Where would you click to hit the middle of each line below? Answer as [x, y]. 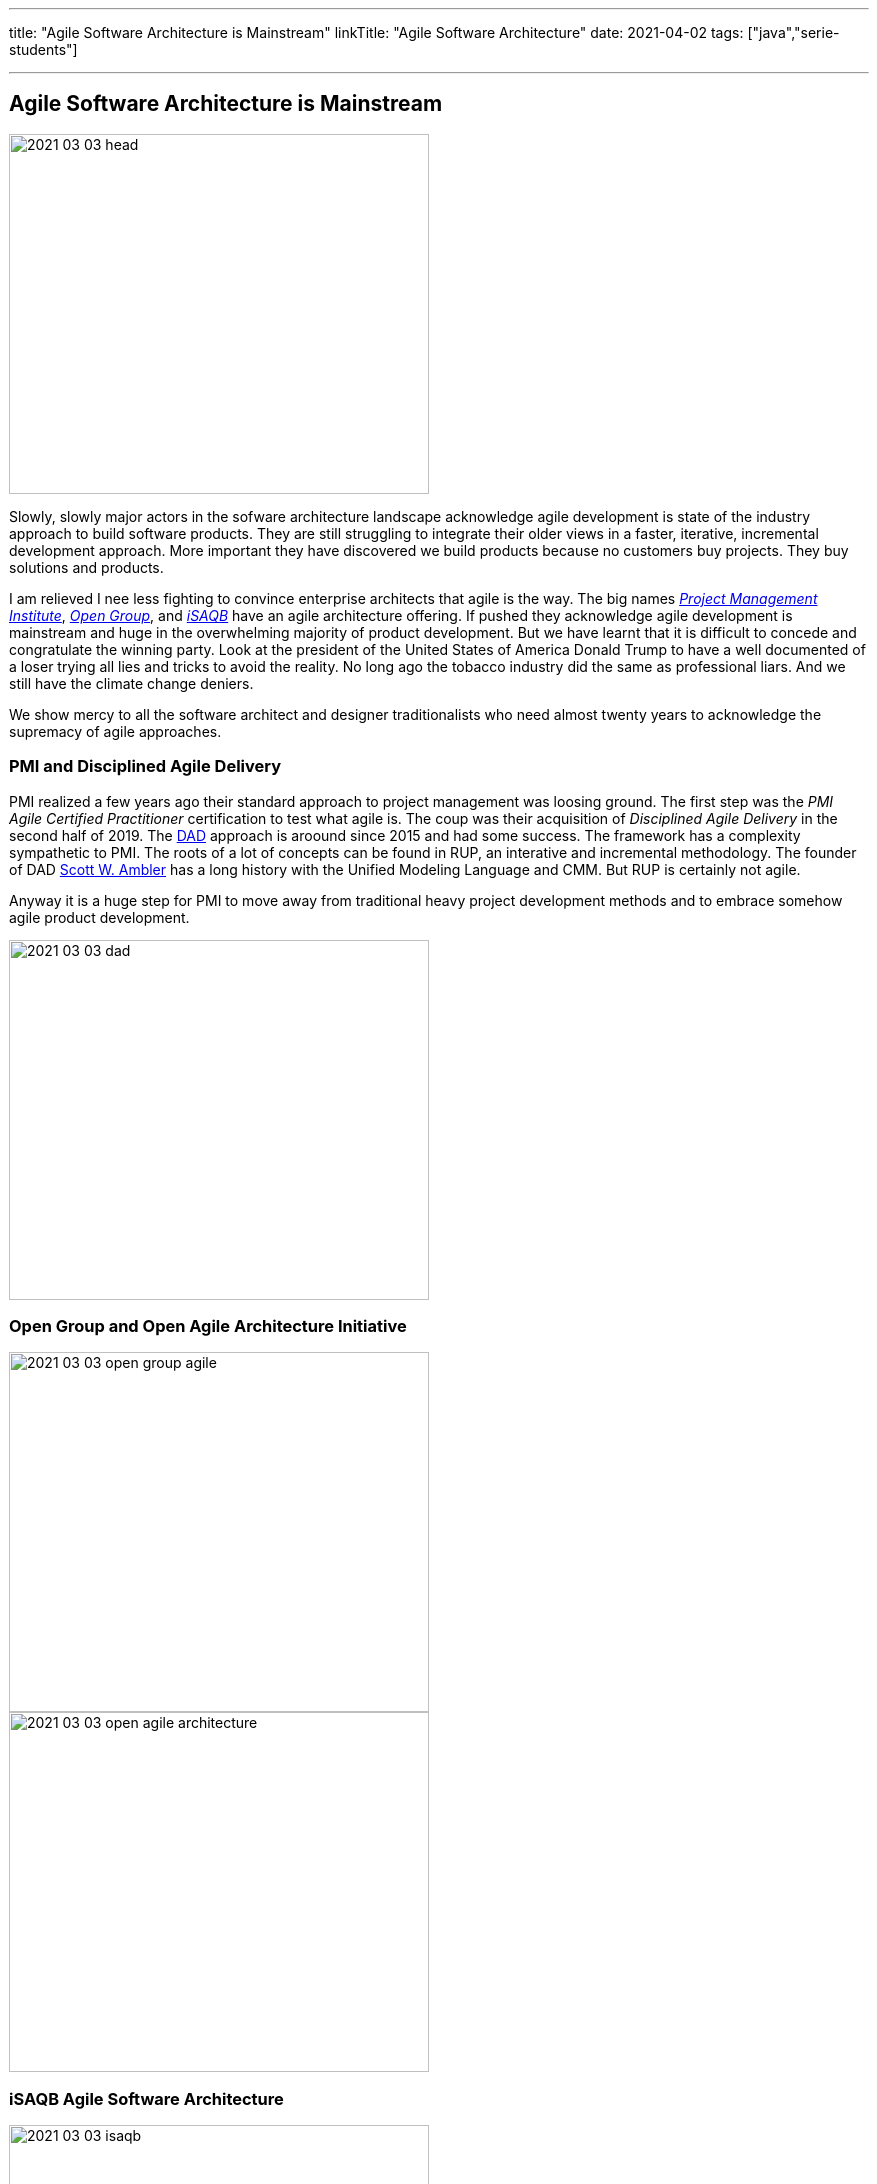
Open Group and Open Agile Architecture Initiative [208, 1325]
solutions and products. [86, 567]
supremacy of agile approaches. [115, 731]
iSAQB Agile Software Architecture [146, 2098]
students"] [43, 49]
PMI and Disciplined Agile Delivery [145, 766]
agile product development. [99, 917]
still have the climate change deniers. [131, 683]
